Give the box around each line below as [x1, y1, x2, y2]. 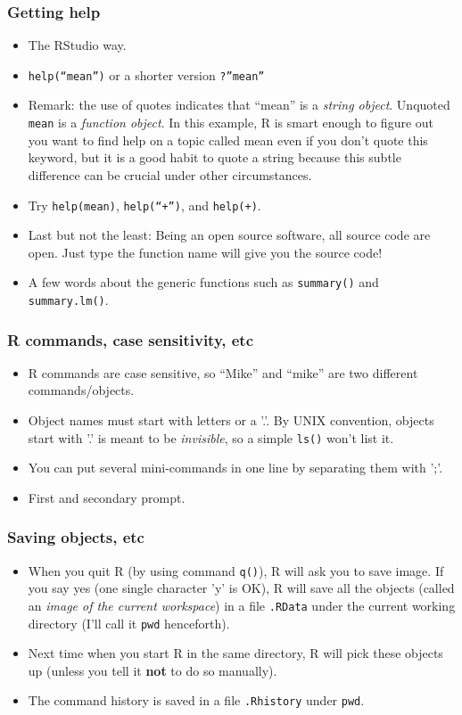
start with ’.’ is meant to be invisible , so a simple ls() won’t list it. [28, 428, 394, 447]
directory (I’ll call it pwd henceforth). [28, 613, 230, 632]
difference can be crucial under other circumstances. [28, 165, 312, 184]
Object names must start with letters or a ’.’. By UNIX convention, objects [28, 411, 434, 430]
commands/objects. [28, 381, 135, 399]
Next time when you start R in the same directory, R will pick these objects [28, 644, 443, 662]
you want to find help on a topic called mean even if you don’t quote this [28, 130, 428, 149]
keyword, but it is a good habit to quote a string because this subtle [28, 148, 401, 167]
